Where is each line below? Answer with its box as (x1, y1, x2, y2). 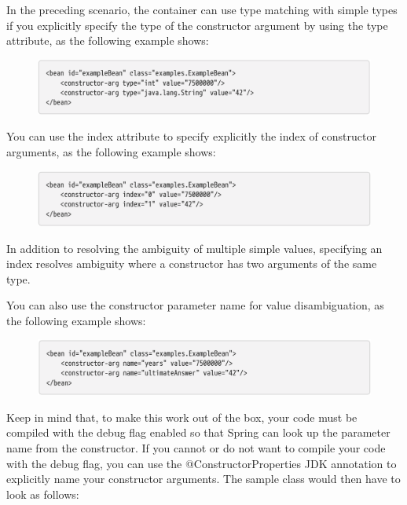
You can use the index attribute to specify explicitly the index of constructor (6, 128, 376, 145)
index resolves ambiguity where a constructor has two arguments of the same (6, 255, 377, 272)
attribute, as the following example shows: (6, 32, 209, 49)
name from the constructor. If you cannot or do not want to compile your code (6, 440, 386, 456)
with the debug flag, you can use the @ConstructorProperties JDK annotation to (6, 455, 397, 471)
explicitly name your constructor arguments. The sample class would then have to (6, 470, 401, 487)
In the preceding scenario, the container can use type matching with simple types (6, 2, 398, 17)
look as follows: (6, 485, 79, 502)
